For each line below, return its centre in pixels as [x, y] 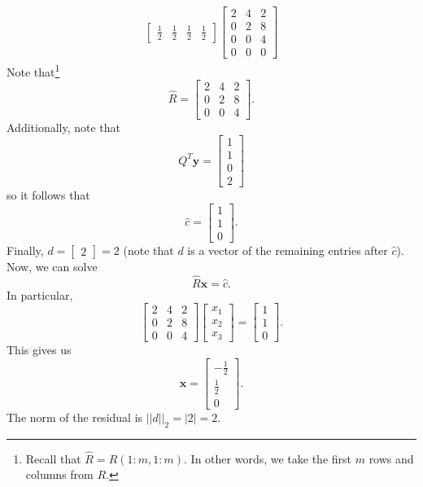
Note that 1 [33, 70]
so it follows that [48, 195]
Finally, [25, 250]
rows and [391, 458]
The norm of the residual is [75, 417]
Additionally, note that [64, 127]
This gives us [39, 350]
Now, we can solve [52, 266]
